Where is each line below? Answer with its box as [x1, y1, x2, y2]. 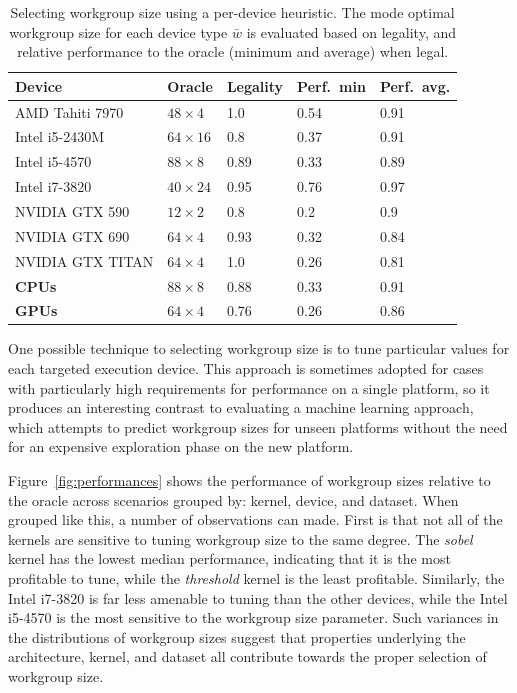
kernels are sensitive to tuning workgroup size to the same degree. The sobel [8, 528, 473, 549]
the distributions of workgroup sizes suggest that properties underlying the [8, 626, 466, 647]
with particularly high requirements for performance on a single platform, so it [8, 377, 490, 398]
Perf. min [297, 75, 366, 96]
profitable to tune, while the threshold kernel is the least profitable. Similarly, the [8, 568, 505, 588]
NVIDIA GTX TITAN [15, 250, 154, 271]
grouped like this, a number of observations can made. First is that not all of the [8, 509, 503, 530]
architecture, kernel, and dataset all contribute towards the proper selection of [8, 646, 487, 667]
